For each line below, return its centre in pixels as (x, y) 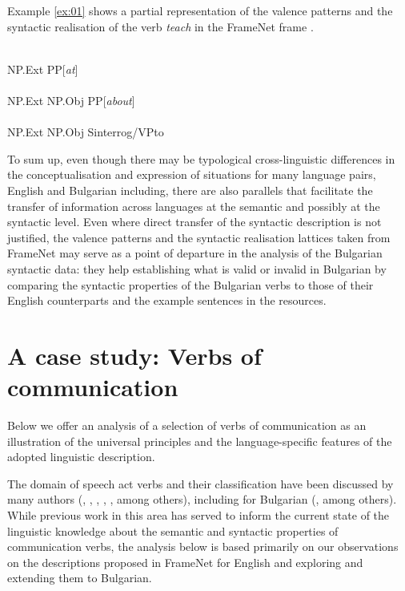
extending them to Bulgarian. (80, 578)
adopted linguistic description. (81, 457)
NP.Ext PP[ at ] (43, 69)
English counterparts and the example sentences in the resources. (167, 300)
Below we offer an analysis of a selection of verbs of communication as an (187, 425)
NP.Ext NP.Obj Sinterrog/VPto (86, 132)
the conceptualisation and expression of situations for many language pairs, (192, 174)
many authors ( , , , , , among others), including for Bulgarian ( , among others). (202, 499)
